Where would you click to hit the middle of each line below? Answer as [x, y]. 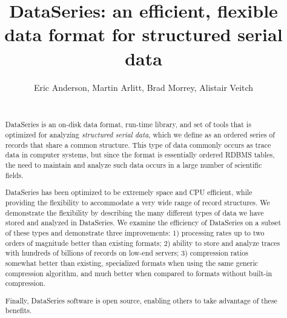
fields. [14, 175]
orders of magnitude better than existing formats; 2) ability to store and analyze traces [143, 243]
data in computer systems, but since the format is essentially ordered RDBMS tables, [140, 155]
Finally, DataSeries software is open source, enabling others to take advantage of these [141, 300]
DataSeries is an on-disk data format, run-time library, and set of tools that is [128, 124]
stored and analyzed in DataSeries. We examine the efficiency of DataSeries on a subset [143, 223]
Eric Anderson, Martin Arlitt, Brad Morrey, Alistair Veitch [143, 87]
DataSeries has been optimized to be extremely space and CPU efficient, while [129, 192]
